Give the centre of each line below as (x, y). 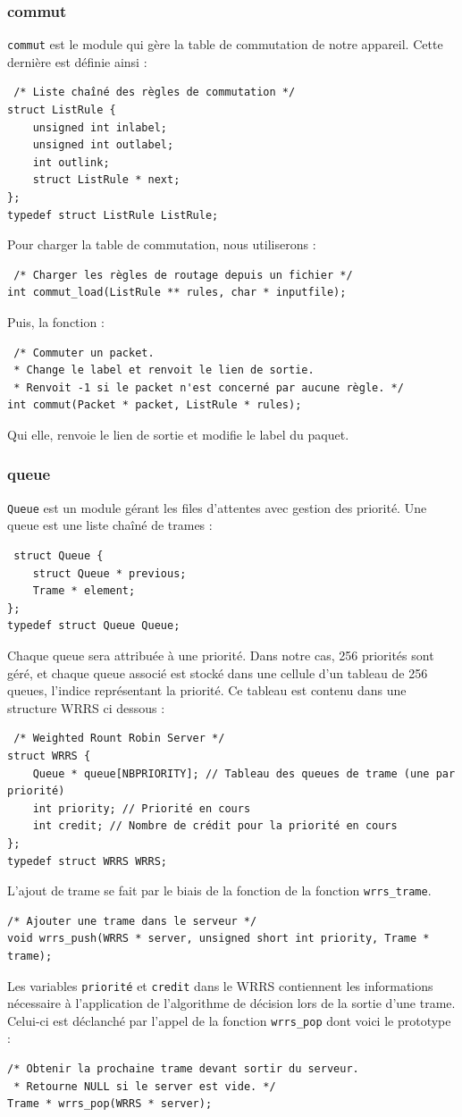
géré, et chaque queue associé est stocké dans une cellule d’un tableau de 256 (218, 672)
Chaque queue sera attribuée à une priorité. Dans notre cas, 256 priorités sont (221, 655)
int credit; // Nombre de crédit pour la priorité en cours (215, 826)
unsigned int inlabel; (100, 127)
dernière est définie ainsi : (77, 61)
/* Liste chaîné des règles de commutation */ (155, 92)
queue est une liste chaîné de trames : (110, 525)
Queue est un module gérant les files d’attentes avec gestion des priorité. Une (217, 507)
